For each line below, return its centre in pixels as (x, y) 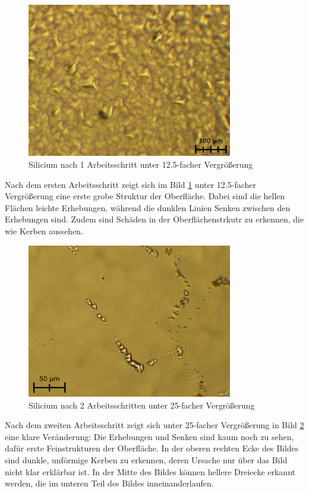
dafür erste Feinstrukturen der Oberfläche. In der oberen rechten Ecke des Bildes (152, 448)
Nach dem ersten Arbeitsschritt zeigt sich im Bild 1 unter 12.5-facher (130, 184)
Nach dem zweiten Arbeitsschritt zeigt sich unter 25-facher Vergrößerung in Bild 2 (154, 425)
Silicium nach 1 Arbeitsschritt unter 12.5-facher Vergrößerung (141, 164)
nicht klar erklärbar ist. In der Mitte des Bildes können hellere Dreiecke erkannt (150, 471)
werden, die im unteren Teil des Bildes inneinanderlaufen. (109, 483)
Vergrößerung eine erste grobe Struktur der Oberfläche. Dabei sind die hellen (145, 196)
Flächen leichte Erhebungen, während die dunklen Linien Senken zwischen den (148, 207)
